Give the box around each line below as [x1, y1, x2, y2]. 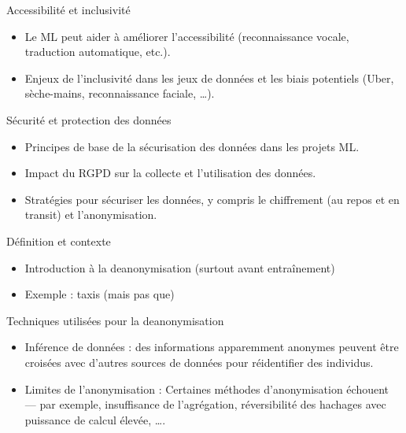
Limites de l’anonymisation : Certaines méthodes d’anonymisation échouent [24, 380, 389, 397]
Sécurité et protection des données [6, 111, 172, 128]
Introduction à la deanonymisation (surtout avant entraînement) [24, 259, 335, 276]
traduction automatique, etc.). [24, 43, 171, 60]
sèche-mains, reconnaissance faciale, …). [24, 85, 215, 102]
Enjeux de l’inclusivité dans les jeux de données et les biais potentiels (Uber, [24, 69, 394, 86]
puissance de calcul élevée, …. [24, 411, 166, 427]
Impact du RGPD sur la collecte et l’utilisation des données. [24, 165, 316, 181]
